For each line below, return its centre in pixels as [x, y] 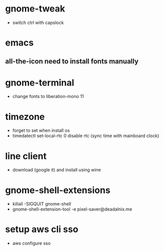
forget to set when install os [41, 130]
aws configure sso [31, 243]
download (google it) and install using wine [57, 170]
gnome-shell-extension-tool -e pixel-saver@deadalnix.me [72, 209]
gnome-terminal [40, 82]
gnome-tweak [35, 9]
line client [26, 156]
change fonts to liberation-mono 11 [48, 96]
